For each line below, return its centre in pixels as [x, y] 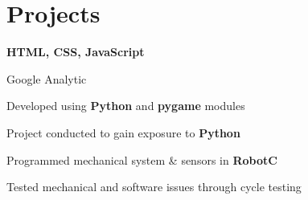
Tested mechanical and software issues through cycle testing [154, 187]
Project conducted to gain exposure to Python [123, 132]
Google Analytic [47, 78]
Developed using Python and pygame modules [126, 106]
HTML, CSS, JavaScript [76, 52]
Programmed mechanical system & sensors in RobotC [142, 159]
